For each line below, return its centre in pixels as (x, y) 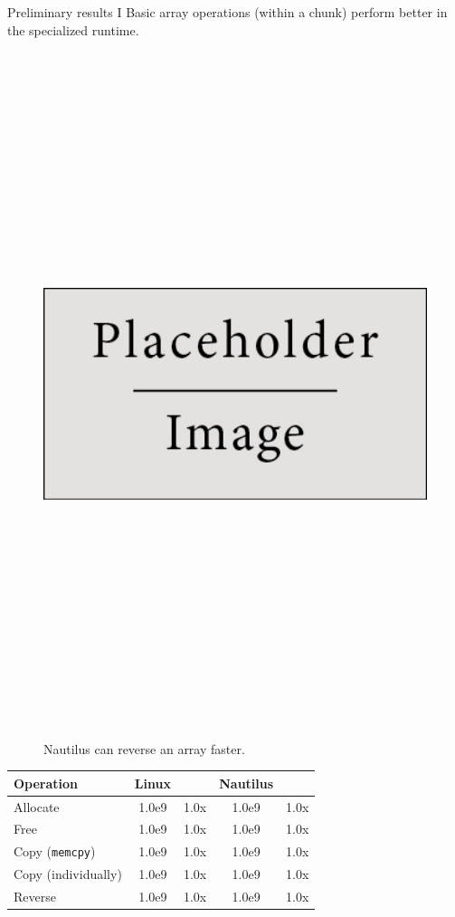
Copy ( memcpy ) (55, 851)
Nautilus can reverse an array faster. (144, 748)
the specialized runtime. (73, 29)
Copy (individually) (68, 874)
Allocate (37, 806)
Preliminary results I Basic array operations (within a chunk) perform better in (227, 12)
